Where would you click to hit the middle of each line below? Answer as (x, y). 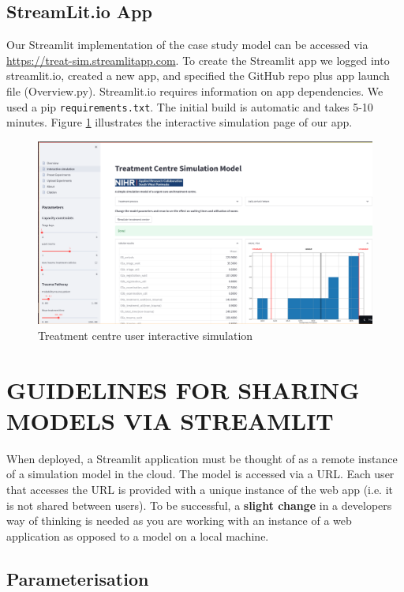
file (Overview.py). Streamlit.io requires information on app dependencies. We (195, 90)
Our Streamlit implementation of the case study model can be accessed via (187, 45)
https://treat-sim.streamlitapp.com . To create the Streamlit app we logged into (198, 60)
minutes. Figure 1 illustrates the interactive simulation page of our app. (180, 122)
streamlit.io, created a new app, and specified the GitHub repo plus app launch (198, 75)
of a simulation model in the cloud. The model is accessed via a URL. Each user (200, 474)
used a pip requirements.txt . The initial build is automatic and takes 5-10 (190, 106)
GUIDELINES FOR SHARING (183, 389)
